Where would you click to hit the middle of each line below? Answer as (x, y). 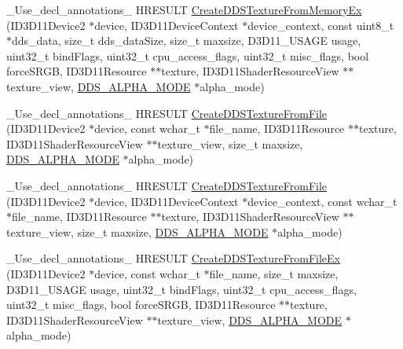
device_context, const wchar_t (322, 201)
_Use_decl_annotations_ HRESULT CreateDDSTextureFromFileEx (173, 258)
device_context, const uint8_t (321, 25)
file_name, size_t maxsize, (274, 273)
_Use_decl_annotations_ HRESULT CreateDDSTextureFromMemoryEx (184, 9)
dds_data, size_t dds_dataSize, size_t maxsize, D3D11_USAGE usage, (187, 40)
